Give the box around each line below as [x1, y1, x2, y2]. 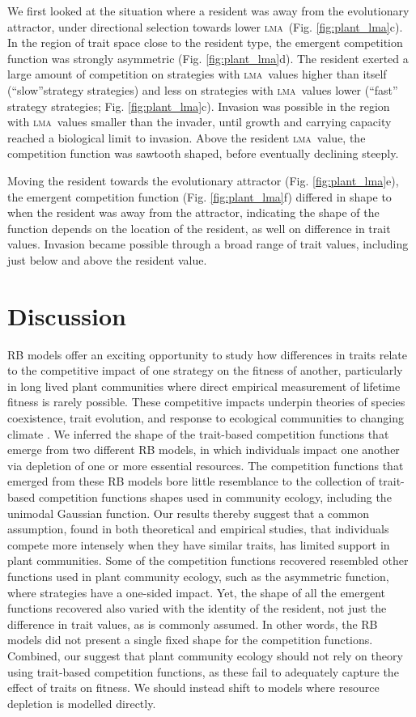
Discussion [7, 299, 126, 332]
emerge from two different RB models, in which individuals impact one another [7, 441, 400, 458]
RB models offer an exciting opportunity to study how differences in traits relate [7, 346, 407, 363]
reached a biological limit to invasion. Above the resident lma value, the [7, 129, 366, 146]
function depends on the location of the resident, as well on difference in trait [7, 219, 391, 236]
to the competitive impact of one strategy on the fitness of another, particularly [7, 362, 403, 379]
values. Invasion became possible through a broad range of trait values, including [7, 235, 409, 252]
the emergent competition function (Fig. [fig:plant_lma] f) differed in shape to [7, 188, 392, 205]
